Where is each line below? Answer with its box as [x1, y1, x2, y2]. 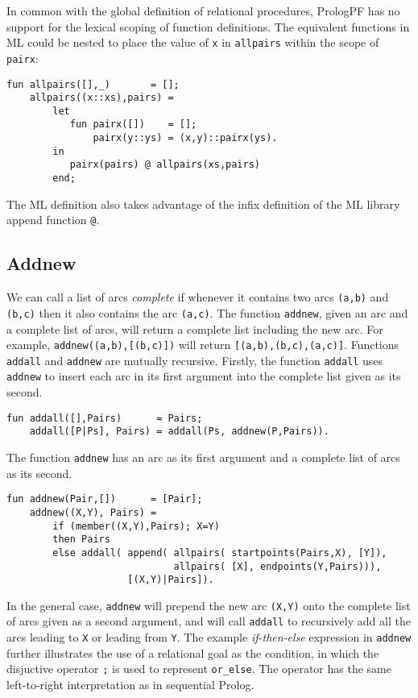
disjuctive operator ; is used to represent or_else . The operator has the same [6, 660, 391, 677]
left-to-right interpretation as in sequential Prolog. [6, 676, 255, 693]
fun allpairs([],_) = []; [6, 78, 180, 90]
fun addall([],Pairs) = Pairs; [6, 412, 203, 424]
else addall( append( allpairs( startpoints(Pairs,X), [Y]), [52, 546, 387, 559]
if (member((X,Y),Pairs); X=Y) [52, 520, 220, 532]
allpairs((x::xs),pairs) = [29, 92, 174, 104]
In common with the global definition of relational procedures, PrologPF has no [6, 2, 400, 19]
